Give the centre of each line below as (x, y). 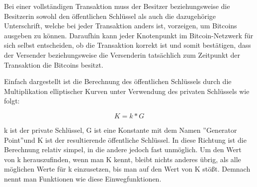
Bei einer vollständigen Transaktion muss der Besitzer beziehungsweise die (117, 6)
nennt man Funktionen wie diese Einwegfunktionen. (83, 178)
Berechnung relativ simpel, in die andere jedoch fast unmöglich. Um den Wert (123, 149)
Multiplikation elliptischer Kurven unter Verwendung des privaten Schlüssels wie (127, 91)
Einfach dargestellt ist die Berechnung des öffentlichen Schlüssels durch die (118, 81)
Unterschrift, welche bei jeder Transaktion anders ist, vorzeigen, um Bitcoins (121, 26)
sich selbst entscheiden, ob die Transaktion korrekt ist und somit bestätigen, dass (128, 45)
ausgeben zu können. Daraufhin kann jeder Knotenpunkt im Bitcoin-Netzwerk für (129, 35)
